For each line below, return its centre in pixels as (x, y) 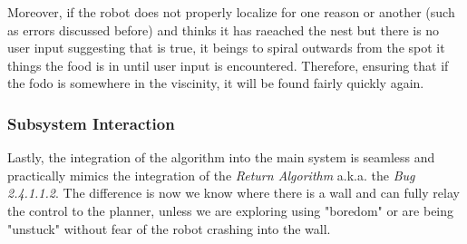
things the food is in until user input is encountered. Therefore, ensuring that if (228, 65)
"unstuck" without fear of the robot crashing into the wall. (169, 228)
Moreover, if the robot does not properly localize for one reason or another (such (231, 12)
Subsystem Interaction (91, 123)
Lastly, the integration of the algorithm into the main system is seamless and (221, 157)
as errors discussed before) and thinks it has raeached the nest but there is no (224, 29)
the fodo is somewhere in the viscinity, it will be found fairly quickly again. (216, 83)
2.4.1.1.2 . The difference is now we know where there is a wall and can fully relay (233, 193)
